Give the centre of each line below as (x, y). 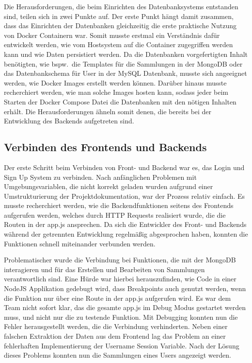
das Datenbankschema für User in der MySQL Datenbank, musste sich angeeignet (126, 73)
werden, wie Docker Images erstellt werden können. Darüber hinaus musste (115, 82)
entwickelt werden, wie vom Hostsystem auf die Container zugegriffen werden (118, 44)
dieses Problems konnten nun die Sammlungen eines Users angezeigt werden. (118, 355)
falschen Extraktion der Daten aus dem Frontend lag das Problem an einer (115, 336)
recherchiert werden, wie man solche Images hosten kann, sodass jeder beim (116, 92)
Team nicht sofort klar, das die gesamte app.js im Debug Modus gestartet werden (125, 307)
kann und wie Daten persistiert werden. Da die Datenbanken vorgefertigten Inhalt (126, 54)
